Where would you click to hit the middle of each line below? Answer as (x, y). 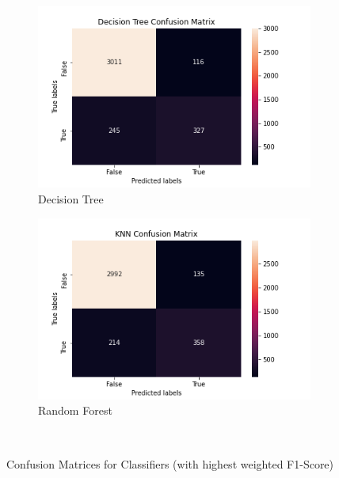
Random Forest (75, 410)
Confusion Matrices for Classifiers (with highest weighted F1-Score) (170, 463)
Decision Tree (71, 198)
